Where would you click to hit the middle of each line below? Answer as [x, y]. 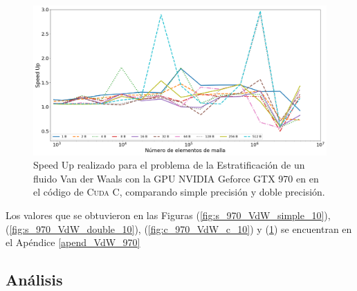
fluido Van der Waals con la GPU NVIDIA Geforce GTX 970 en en [176, 178]
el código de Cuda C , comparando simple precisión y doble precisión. [179, 192]
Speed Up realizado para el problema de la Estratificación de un [169, 165]
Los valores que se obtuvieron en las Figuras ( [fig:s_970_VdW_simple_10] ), [168, 215]
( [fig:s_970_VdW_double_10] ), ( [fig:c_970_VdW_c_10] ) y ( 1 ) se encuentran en [179, 228]
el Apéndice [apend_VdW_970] [73, 242]
